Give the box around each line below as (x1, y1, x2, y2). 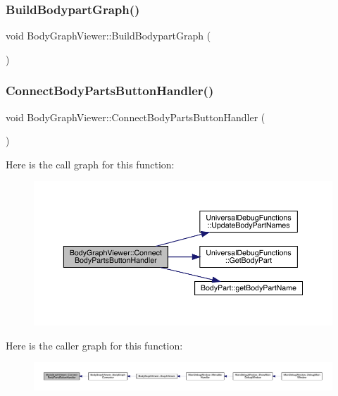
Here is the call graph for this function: (6, 156, 175, 171)
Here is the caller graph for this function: (6, 338, 183, 352)
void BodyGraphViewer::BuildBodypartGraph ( (6, 28, 211, 43)
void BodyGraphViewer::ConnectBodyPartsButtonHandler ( (6, 109, 265, 124)
